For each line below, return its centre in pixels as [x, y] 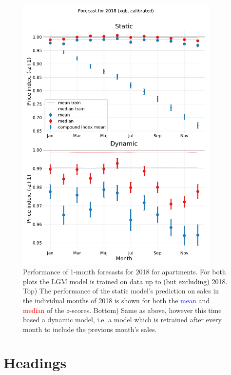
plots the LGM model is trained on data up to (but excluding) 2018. [125, 281]
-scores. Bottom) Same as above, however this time [145, 310]
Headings [35, 363]
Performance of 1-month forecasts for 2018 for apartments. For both [125, 272]
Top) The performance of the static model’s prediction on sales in [121, 291]
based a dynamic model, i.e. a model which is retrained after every [122, 320]
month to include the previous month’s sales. [90, 329]
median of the [44, 310]
